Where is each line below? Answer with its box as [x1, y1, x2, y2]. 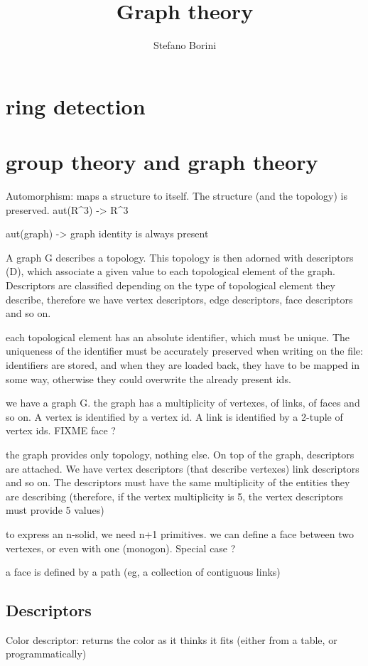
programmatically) [6, 646, 87, 661]
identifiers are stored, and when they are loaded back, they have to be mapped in [6, 357, 360, 372]
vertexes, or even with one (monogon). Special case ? [6, 540, 236, 555]
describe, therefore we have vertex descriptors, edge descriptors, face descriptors [6, 291, 353, 306]
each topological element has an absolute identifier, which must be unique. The [6, 329, 350, 344]
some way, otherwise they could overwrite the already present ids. [6, 371, 291, 386]
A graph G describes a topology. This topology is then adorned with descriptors [6, 249, 354, 264]
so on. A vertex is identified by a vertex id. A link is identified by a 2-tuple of [6, 409, 343, 424]
